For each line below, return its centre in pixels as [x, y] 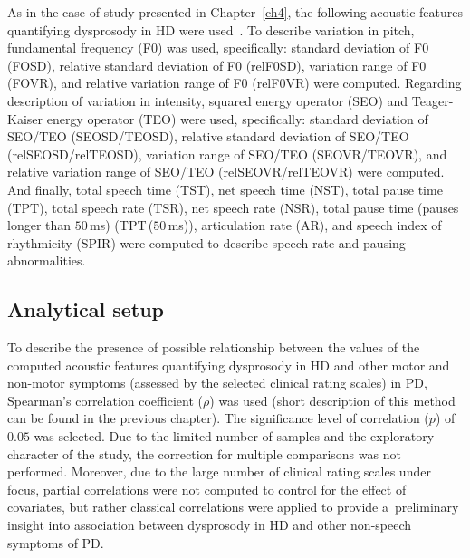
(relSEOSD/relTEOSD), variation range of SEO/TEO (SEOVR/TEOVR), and [227, 154]
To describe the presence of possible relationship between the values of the [214, 347]
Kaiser [25, 118]
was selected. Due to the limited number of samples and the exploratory [234, 436]
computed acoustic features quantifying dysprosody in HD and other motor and [229, 365]
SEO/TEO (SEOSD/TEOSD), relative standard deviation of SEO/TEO [208, 136]
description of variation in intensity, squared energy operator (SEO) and [208, 100]
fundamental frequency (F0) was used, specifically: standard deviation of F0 [218, 48]
